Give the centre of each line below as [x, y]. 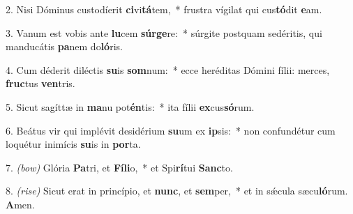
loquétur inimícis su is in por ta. [73, 144]
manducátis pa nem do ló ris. [64, 46]
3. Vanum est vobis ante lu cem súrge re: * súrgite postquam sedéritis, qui [164, 32]
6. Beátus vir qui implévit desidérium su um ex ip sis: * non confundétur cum [171, 130]
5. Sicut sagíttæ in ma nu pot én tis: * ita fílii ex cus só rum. [130, 106]
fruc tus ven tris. [40, 83]
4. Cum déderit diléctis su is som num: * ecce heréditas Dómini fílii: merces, [168, 69]
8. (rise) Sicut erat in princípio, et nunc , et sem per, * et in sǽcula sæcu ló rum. [177, 191]
